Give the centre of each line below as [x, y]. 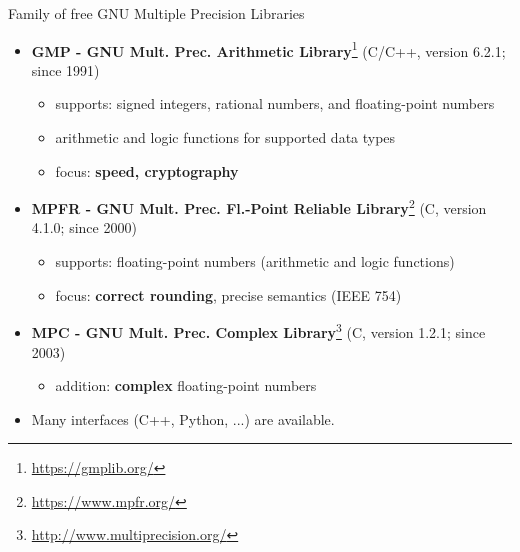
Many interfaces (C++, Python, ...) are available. [183, 418]
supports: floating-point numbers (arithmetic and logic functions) [255, 261]
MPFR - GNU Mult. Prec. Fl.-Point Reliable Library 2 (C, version [259, 206]
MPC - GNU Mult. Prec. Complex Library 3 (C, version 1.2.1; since [258, 330]
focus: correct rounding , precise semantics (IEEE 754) [228, 294]
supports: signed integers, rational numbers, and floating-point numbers [275, 103]
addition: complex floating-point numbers [186, 385]
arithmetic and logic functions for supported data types [225, 137]
